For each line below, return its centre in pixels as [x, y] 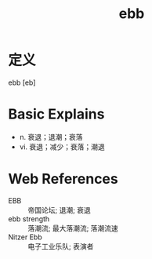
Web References [63, 179]
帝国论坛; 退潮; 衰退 [60, 210]
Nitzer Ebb [25, 237]
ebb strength [29, 219]
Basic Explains [56, 114]
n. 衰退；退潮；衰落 [51, 137]
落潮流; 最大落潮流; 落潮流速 [73, 228]
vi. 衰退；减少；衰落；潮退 [62, 147]
